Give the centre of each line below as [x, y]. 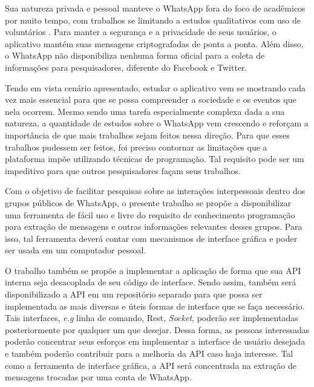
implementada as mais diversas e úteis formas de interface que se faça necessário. [155, 306]
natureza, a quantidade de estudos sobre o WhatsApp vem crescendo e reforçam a [157, 123]
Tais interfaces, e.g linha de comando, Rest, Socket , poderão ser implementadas [152, 318]
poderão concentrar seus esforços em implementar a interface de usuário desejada [155, 341]
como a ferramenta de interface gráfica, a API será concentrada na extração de [151, 365]
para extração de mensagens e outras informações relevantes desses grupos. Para [154, 226]
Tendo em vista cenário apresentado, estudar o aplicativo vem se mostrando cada [155, 87]
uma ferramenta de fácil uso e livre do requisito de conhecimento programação [150, 214]
